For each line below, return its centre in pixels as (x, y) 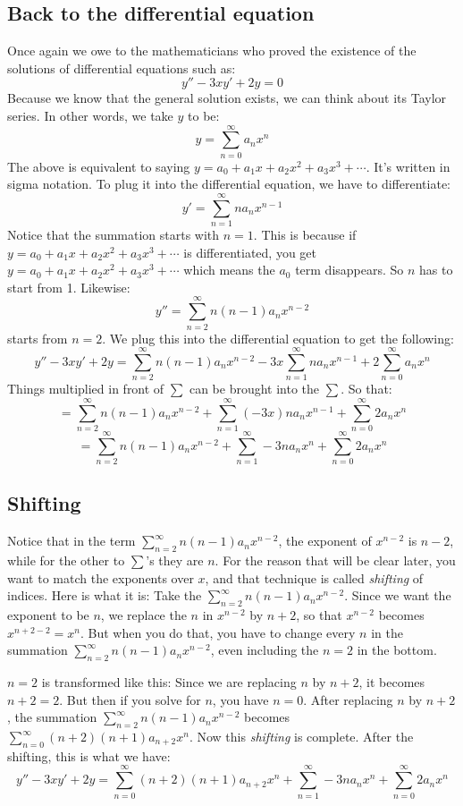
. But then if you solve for (130, 699)
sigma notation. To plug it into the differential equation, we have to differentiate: (229, 184)
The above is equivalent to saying (99, 166)
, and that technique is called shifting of (314, 577)
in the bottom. (397, 650)
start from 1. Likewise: (69, 287)
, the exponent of (325, 541)
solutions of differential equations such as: (122, 68)
